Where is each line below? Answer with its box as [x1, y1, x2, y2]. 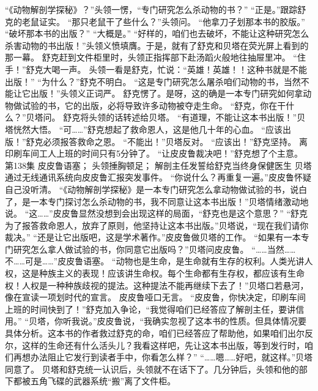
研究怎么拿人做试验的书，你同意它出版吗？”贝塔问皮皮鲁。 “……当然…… [13, 242, 296, 255]
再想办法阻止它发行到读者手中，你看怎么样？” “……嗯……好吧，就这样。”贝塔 [13, 351, 313, 363]
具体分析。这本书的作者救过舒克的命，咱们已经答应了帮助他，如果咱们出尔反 [5, 327, 313, 340]
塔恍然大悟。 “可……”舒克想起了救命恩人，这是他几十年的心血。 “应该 [5, 122, 283, 135]
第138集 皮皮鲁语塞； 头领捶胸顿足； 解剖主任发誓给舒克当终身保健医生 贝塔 [5, 158, 312, 171]
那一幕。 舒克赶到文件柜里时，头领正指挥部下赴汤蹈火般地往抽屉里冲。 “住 [5, 51, 306, 64]
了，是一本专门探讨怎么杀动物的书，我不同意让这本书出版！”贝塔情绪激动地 [5, 195, 309, 207]
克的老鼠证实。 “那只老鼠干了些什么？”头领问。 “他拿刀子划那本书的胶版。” [5, 15, 305, 28]
